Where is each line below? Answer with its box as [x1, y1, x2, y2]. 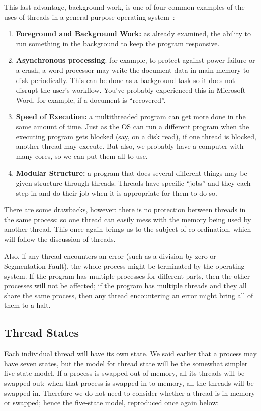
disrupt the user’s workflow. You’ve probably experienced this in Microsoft [16, 85, 246, 95]
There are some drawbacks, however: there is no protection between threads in [4, 204, 246, 215]
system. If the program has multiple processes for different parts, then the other [4, 270, 250, 281]
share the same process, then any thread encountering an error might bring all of [4, 290, 253, 300]
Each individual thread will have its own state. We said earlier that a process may [4, 348, 257, 359]
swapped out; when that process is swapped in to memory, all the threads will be [4, 378, 254, 388]
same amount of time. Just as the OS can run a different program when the [16, 121, 249, 131]
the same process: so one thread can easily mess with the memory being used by [4, 214, 251, 224]
